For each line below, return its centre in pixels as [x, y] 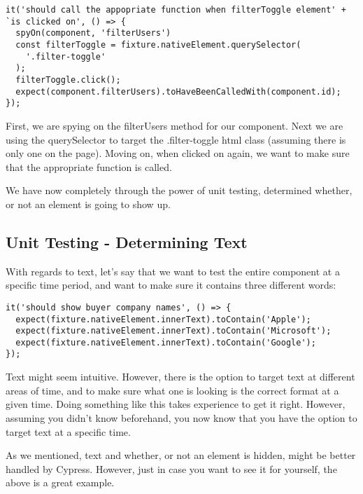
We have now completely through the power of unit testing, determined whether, [179, 190]
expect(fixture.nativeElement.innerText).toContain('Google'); [166, 342]
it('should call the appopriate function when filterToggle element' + [176, 10]
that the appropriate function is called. [89, 166]
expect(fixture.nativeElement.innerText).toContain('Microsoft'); [173, 331]
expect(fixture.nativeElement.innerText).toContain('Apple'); [163, 319]
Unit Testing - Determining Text [127, 241]
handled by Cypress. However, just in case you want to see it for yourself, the [171, 468]
